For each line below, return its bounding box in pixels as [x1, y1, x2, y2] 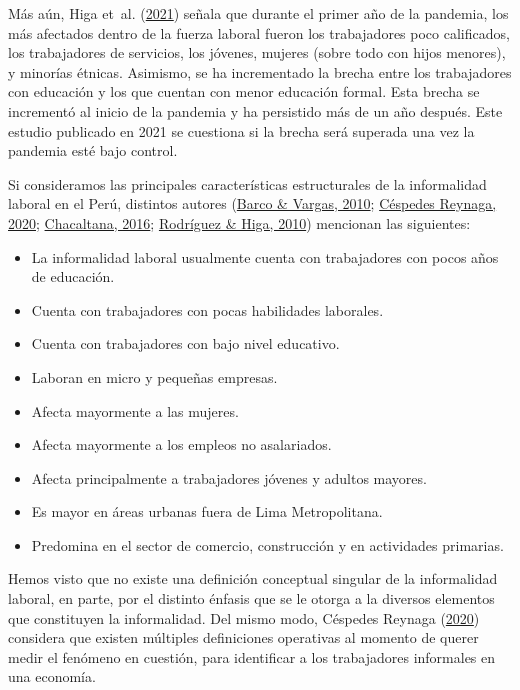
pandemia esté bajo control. [8, 140, 178, 161]
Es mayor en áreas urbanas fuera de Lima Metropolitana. [31, 501, 383, 522]
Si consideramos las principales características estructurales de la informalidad [8, 173, 487, 194]
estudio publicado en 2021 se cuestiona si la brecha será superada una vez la [8, 120, 475, 141]
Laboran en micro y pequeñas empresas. [31, 366, 278, 387]
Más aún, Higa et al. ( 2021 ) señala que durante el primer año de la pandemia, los [8, 3, 509, 23]
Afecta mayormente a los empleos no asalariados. [31, 434, 332, 455]
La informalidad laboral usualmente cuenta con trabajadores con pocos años [31, 246, 499, 267]
